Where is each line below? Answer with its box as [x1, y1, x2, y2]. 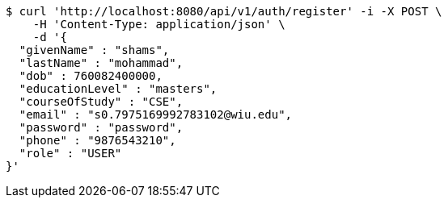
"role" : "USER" [19, 147, 122, 160]
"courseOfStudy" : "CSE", [19, 95, 184, 108]
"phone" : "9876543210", [19, 134, 176, 147]
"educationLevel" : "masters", [19, 82, 218, 95]
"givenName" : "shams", [19, 44, 170, 56]
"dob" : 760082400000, [19, 69, 163, 82]
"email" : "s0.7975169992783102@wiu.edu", [19, 108, 293, 121]
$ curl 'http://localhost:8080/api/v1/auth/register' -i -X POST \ [6, 5, 442, 18]
